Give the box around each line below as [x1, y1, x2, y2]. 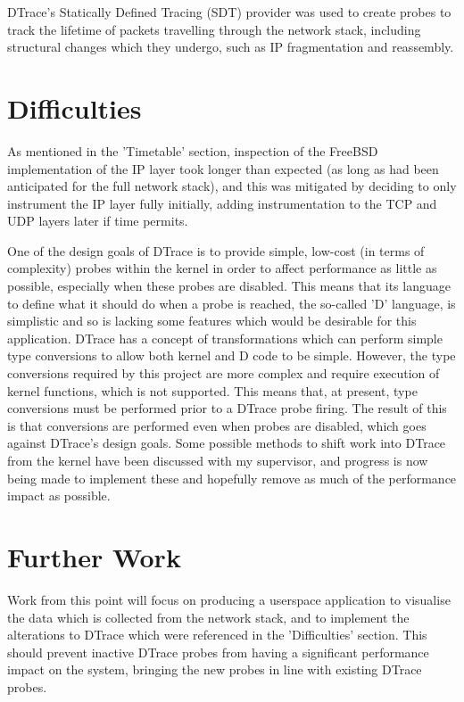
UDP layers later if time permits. [7, 211, 188, 230]
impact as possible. [7, 486, 111, 505]
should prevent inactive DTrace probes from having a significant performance [7, 642, 429, 661]
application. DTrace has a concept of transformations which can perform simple [7, 328, 443, 347]
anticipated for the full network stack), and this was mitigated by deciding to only [7, 177, 457, 195]
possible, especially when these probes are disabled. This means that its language [7, 277, 451, 295]
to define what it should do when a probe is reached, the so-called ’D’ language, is [7, 293, 456, 312]
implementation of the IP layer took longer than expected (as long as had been [7, 159, 439, 178]
